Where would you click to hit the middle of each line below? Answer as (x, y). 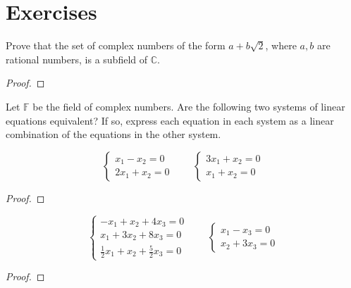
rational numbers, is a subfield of (76, 59)
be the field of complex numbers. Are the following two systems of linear (189, 106)
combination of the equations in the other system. (113, 134)
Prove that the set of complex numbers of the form (116, 45)
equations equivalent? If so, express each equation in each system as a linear (170, 120)
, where (281, 45)
